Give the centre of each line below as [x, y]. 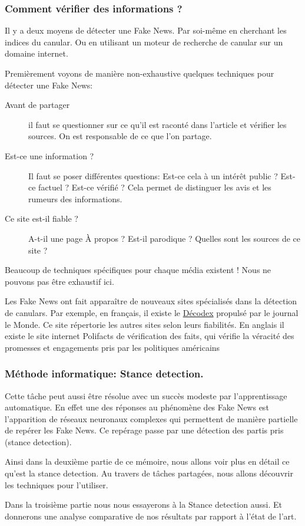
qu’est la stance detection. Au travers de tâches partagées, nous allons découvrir [149, 473]
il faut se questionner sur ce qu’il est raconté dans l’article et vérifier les [158, 124]
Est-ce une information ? [49, 155]
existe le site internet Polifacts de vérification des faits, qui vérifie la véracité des [150, 336]
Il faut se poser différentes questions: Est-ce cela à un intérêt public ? [153, 175]
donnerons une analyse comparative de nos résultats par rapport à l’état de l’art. [151, 516]
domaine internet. [37, 53]
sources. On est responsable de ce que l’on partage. [120, 136]
